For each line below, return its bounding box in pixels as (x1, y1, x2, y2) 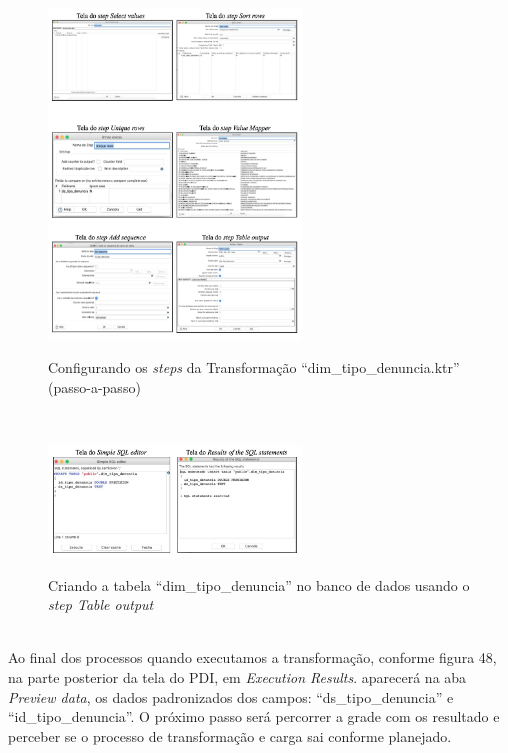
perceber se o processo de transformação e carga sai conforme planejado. (8, 725, 452, 746)
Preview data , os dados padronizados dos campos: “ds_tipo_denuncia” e (8, 686, 454, 707)
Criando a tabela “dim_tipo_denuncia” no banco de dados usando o (48, 574, 470, 595)
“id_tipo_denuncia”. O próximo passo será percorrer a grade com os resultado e (8, 706, 500, 727)
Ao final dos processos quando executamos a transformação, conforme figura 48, (8, 647, 497, 668)
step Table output (48, 594, 154, 615)
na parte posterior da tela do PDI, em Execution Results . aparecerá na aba (8, 666, 467, 687)
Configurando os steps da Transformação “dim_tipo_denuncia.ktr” (48, 357, 460, 378)
